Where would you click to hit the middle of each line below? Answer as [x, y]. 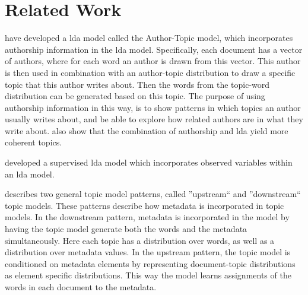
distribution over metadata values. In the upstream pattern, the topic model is [148, 252]
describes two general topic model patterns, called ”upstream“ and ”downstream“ [153, 194]
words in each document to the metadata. [81, 287]
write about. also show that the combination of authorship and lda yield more [147, 130]
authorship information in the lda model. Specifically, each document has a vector [154, 49]
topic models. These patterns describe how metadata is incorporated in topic [145, 205]
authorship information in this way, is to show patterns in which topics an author [153, 107]
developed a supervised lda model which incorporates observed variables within [149, 162]
